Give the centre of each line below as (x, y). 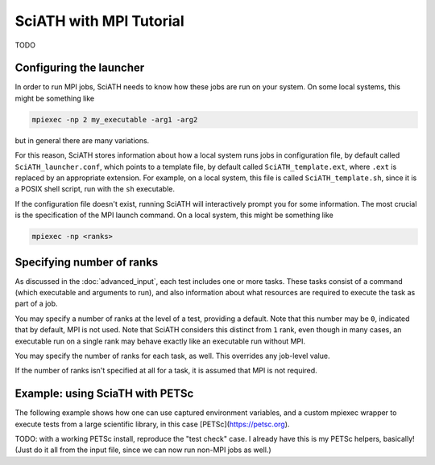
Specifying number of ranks (87, 262)
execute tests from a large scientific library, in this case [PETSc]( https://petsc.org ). (152, 424)
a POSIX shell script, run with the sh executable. (95, 189)
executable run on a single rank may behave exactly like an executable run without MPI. (160, 341)
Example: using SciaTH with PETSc (104, 394)
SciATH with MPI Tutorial (99, 21)
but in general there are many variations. (82, 140)
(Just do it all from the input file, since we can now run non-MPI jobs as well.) (143, 450)
